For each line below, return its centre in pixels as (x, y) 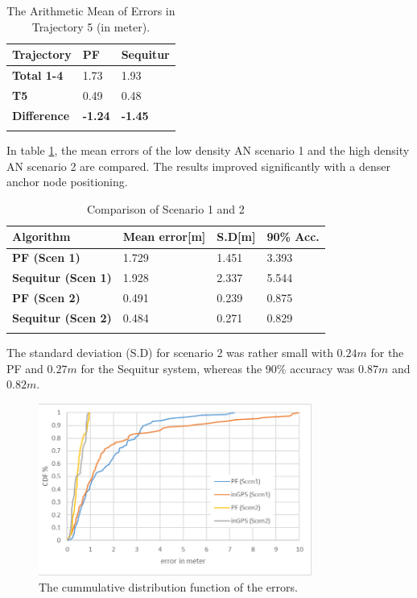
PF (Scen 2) (46, 297)
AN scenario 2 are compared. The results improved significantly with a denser (198, 166)
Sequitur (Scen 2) (62, 317)
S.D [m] (236, 237)
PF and (25, 368)
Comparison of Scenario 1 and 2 (166, 208)
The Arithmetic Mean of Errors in (91, 10)
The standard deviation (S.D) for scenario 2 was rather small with (170, 353)
